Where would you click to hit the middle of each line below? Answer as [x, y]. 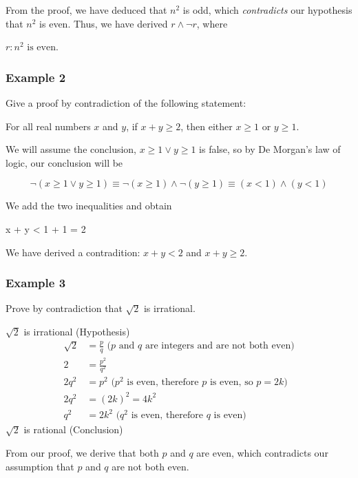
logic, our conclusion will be [64, 162]
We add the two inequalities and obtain [89, 206]
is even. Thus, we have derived [104, 23]
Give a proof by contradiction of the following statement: [126, 103]
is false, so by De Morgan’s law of [270, 149]
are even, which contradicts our [262, 453]
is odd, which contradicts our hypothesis [267, 10]
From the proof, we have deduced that [86, 10]
